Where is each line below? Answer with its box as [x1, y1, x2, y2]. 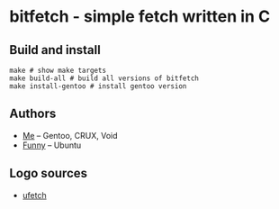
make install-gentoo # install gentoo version [9, 82, 187, 91]
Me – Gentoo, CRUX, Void [22, 130, 119, 141]
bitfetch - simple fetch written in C [9, 6, 271, 27]
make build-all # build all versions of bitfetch [9, 74, 200, 83]
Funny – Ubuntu [22, 140, 82, 150]
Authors [9, 106, 57, 122]
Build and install [9, 42, 101, 58]
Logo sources [9, 166, 88, 181]
